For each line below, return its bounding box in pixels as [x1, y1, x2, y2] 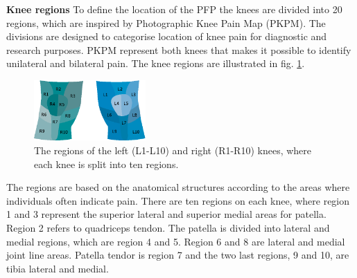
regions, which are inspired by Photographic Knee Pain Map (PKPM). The [6, 15, 326, 30]
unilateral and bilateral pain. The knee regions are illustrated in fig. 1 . [6, 56, 305, 71]
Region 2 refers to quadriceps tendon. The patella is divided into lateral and [6, 220, 330, 234]
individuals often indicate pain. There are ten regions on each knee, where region [6, 193, 350, 207]
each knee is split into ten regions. [34, 156, 179, 171]
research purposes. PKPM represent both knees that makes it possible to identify [6, 42, 351, 57]
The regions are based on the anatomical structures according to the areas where [6, 180, 350, 194]
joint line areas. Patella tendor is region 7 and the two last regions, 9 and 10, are [6, 248, 349, 262]
